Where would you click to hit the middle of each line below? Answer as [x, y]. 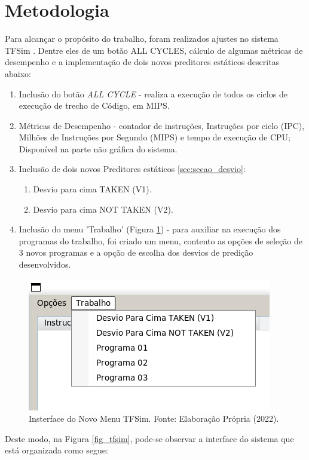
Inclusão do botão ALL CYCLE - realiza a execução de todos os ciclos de [153, 93]
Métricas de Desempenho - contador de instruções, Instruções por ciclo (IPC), [162, 125]
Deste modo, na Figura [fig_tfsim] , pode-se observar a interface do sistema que [149, 438]
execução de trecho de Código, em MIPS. [94, 105]
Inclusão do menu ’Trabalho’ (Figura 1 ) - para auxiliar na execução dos [150, 229]
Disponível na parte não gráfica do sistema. [98, 148]
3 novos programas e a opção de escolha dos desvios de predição [136, 252]
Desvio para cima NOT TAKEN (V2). [103, 209]
